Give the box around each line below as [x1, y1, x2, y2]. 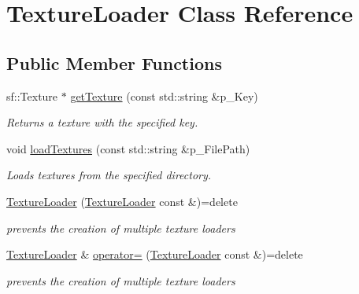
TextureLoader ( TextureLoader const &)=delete [6, 193, 238, 209]
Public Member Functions [6, 50, 222, 75]
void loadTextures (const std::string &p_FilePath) [6, 140, 250, 156]
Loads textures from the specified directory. [6, 167, 212, 183]
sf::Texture [6, 87, 58, 104]
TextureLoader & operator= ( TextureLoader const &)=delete [6, 246, 303, 263]
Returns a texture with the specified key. [6, 114, 198, 130]
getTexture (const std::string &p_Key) [70, 87, 258, 104]
